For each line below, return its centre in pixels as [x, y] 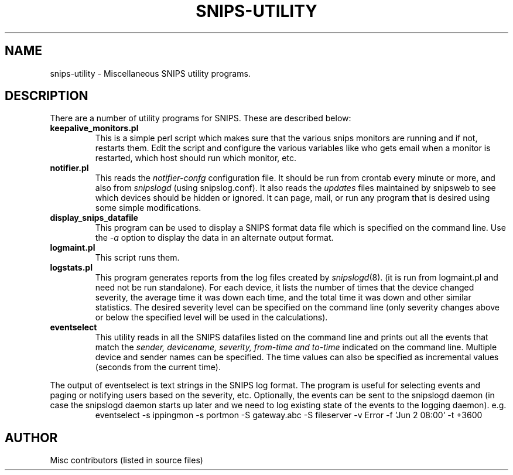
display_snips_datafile [94, 218]
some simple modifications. [148, 208]
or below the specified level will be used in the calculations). [211, 317]
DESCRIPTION [47, 96]
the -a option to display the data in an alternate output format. [214, 238]
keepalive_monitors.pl [94, 128]
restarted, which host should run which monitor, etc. [196, 158]
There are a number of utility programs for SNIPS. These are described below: [201, 118]
